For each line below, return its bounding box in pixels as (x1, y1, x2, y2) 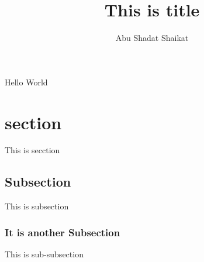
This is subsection (5, 200, 69, 212)
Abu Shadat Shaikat (115, 32, 189, 44)
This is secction (5, 144, 60, 156)
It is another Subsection (5, 225, 120, 239)
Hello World (5, 75, 48, 88)
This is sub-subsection (5, 248, 84, 260)
